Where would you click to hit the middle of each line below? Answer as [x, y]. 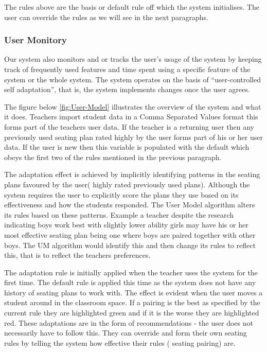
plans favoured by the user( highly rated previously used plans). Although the [127, 184]
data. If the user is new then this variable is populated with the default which [127, 147]
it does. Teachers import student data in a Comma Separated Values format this [131, 117]
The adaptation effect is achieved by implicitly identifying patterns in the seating [132, 174]
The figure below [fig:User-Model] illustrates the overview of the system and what [133, 106]
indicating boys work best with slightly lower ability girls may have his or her [126, 225]
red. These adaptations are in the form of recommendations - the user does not [129, 322]
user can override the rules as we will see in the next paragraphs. [106, 17]
